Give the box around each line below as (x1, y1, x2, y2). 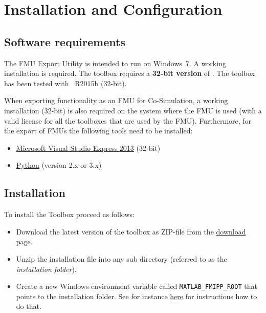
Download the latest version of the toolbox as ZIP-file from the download (16, 226, 246, 237)
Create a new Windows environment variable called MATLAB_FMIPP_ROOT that (16, 281, 257, 291)
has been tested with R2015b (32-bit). (4, 77, 127, 88)
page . (16, 236, 33, 247)
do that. (16, 301, 41, 311)
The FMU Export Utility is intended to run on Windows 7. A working (4, 57, 226, 68)
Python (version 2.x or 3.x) (16, 160, 102, 170)
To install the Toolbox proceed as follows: (4, 209, 135, 220)
